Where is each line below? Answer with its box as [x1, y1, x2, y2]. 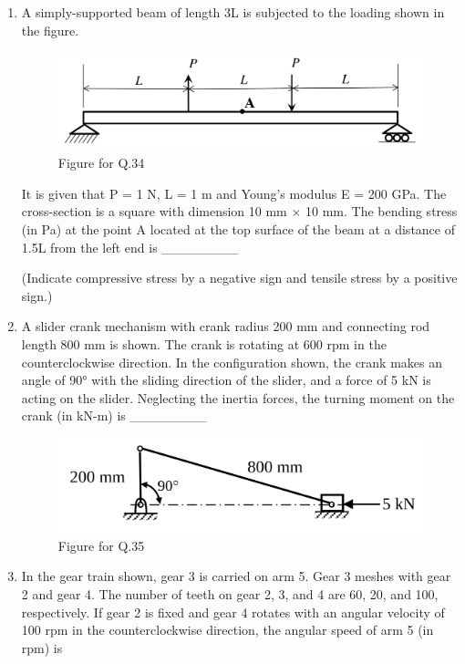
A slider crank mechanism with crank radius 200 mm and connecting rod [21, 316, 430, 336]
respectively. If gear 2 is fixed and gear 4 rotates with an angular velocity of [21, 602, 445, 621]
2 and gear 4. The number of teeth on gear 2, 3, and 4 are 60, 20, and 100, [21, 584, 439, 603]
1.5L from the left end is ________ [21, 237, 239, 256]
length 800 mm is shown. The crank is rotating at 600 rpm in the [21, 335, 387, 353]
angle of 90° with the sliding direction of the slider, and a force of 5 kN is [21, 370, 431, 389]
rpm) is [21, 638, 63, 657]
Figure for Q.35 [57, 535, 145, 555]
